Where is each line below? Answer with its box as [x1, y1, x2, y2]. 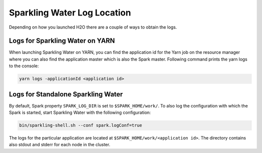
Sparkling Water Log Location [9, 7, 131, 18]
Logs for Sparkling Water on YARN [9, 37, 115, 45]
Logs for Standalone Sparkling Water [9, 90, 123, 98]
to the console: [9, 63, 39, 69]
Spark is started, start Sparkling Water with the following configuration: [9, 109, 151, 116]
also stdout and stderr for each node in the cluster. [9, 142, 111, 148]
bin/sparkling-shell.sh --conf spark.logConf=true [19, 122, 143, 128]
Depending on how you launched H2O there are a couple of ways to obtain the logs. [9, 24, 177, 30]
